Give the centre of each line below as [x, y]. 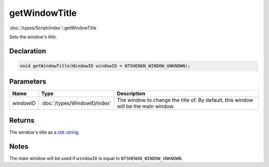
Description [131, 93]
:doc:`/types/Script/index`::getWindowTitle [53, 28]
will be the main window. [146, 106]
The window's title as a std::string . [44, 132]
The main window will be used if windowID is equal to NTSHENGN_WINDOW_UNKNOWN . [96, 158]
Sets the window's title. [33, 37]
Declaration [28, 51]
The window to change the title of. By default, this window [185, 100]
